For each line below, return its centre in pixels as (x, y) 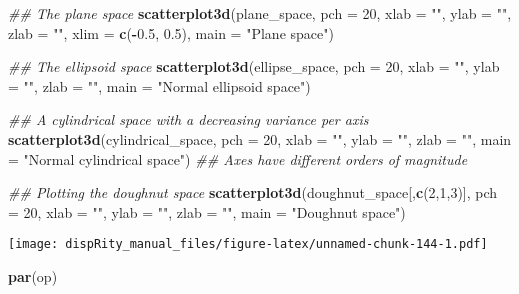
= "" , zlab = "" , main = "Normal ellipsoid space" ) (159, 85)
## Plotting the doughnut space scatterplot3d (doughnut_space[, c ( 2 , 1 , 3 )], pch (253, 192)
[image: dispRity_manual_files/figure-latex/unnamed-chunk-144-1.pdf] (248, 244)
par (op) (33, 276)
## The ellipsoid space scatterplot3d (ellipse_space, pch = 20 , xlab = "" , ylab (254, 66)
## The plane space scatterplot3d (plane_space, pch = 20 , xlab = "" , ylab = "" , (260, 13)
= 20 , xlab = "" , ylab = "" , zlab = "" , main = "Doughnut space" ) (207, 211)
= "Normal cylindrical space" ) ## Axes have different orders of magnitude (238, 158)
